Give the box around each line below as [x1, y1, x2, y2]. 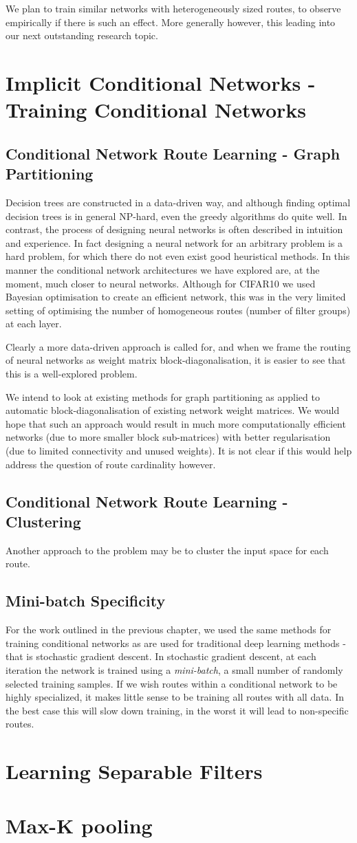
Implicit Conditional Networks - [6, 68, 316, 96]
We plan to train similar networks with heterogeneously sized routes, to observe [6, 1, 341, 15]
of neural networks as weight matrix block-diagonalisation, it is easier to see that [6, 353, 346, 367]
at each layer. [6, 316, 62, 331]
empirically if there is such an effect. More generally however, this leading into [6, 14, 336, 29]
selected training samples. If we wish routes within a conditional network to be [6, 676, 338, 690]
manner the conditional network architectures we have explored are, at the [6, 262, 320, 276]
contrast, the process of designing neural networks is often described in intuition [6, 222, 343, 237]
